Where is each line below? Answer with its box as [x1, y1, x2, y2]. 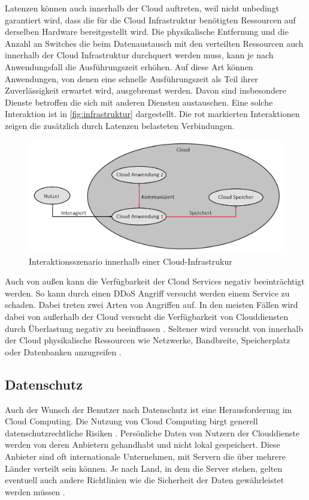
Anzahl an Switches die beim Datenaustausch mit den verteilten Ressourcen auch [5, 37, 304, 49]
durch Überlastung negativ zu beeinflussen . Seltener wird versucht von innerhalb [5, 322, 303, 334]
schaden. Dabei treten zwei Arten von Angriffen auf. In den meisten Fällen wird [5, 298, 298, 311]
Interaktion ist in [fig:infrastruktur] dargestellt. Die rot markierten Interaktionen [5, 107, 300, 120]
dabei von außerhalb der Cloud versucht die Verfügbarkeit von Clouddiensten [5, 310, 289, 323]
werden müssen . [5, 485, 65, 498]
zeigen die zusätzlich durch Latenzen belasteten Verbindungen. [5, 119, 235, 131]
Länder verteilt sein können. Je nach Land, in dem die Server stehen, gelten [5, 462, 283, 474]
